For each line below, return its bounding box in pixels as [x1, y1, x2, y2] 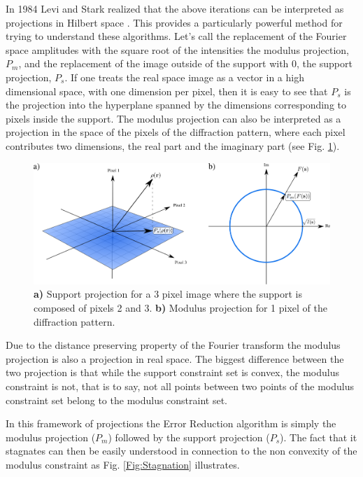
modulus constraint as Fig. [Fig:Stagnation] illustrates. [6, 457, 240, 471]
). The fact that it [280, 429, 357, 444]
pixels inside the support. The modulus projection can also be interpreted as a [6, 111, 341, 125]
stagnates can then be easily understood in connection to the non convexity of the [6, 443, 357, 458]
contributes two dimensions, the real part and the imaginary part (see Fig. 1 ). [6, 138, 340, 153]
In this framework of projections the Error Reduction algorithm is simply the [6, 416, 336, 431]
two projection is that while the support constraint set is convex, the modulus [6, 365, 339, 380]
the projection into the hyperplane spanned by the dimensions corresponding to [6, 97, 347, 112]
